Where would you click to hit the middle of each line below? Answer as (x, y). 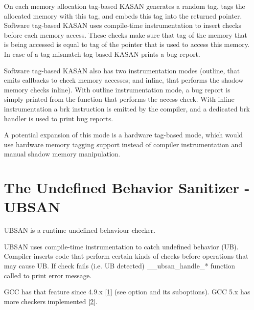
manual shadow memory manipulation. (62, 154)
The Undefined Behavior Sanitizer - (127, 188)
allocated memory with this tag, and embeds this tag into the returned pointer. (123, 15)
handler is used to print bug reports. (58, 118)
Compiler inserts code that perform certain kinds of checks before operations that (126, 256)
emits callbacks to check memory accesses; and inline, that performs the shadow (124, 80)
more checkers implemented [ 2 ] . (51, 301)
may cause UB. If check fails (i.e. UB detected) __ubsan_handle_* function (120, 266)
